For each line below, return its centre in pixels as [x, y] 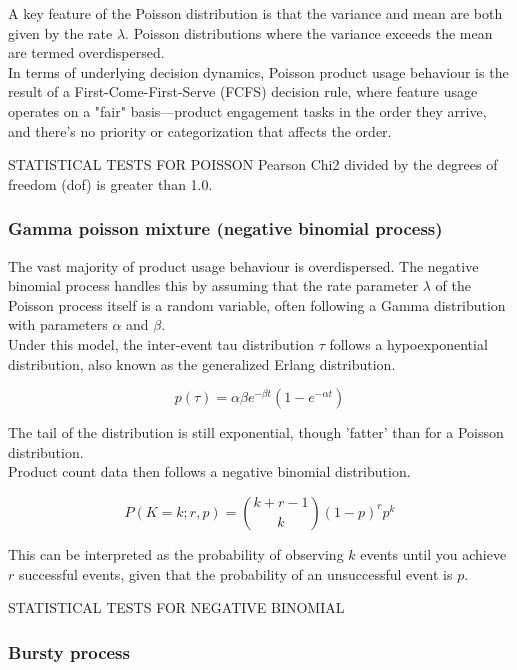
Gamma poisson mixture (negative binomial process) [225, 228]
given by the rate [60, 32]
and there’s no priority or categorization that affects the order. [200, 130]
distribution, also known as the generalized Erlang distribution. [202, 363]
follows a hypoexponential [408, 343]
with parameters [58, 324]
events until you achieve [433, 553]
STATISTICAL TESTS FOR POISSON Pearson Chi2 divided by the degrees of [253, 164]
